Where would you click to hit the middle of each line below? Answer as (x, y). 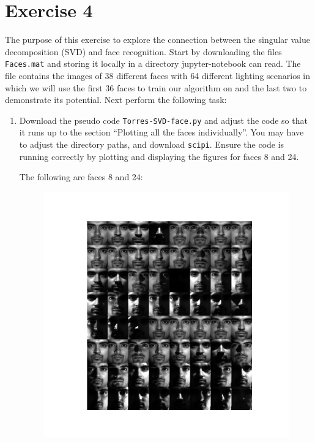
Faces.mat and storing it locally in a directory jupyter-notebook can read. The (153, 63)
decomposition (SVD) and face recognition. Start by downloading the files (143, 51)
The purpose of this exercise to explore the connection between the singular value (157, 40)
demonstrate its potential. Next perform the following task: (116, 100)
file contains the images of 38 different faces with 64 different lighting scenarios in (158, 75)
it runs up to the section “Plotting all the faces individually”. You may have (161, 132)
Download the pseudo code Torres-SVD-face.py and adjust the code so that (163, 120)
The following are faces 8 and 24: (81, 177)
